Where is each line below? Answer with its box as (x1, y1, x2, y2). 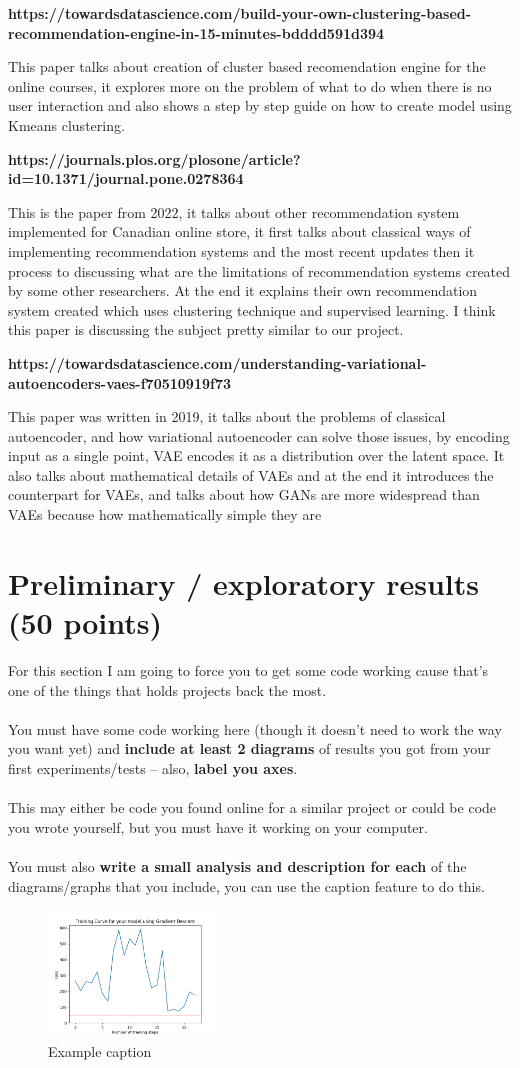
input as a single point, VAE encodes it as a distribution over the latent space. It (8, 445, 505, 466)
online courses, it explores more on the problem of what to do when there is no (8, 75, 492, 96)
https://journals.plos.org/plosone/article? (8, 148, 301, 169)
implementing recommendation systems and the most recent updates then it (8, 240, 475, 261)
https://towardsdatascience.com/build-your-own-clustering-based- (8, 3, 472, 23)
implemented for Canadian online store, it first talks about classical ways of (8, 221, 471, 242)
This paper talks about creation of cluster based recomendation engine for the (8, 56, 486, 77)
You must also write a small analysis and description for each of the (8, 855, 467, 876)
